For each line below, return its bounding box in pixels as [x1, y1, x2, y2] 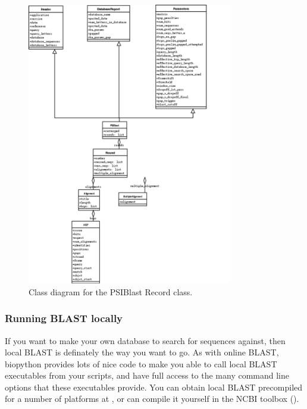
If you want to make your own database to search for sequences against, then [5, 334, 286, 346]
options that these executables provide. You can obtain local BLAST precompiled [5, 380, 303, 393]
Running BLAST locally [5, 311, 123, 326]
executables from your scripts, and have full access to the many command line [5, 369, 290, 382]
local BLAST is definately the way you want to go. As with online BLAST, [5, 346, 279, 358]
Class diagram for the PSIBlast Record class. [29, 285, 193, 298]
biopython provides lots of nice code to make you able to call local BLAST [5, 357, 277, 370]
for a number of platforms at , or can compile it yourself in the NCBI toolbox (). [5, 392, 299, 405]
